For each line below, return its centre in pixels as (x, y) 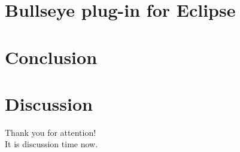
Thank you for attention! (51, 132)
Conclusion (51, 57)
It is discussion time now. (51, 144)
